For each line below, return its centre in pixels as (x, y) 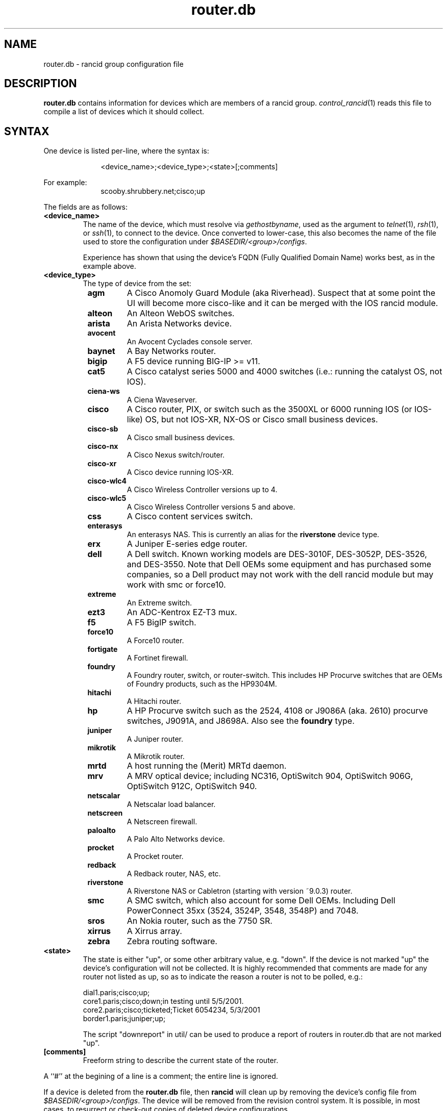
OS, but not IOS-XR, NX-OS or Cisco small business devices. (262, 420)
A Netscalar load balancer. (171, 804)
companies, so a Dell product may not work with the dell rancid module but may (280, 575)
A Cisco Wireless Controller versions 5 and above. (211, 507)
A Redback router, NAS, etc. (174, 874)
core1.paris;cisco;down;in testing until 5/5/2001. (163, 1001)
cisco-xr (102, 464)
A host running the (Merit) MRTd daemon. (207, 766)
